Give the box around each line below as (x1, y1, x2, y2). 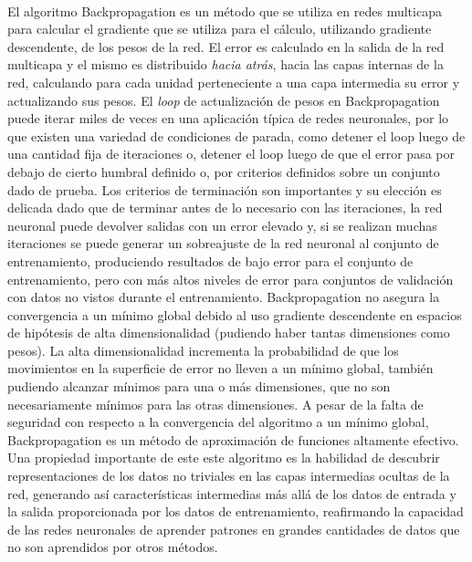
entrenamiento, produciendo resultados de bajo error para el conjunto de (7, 251, 414, 270)
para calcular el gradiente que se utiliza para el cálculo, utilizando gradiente (7, 19, 432, 38)
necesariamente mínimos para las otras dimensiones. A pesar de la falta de (7, 394, 424, 413)
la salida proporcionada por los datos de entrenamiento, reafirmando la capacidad (7, 502, 464, 521)
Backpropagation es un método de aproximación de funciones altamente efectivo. (7, 430, 459, 449)
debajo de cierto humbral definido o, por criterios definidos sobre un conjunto (7, 161, 440, 181)
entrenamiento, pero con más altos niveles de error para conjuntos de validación (7, 269, 454, 288)
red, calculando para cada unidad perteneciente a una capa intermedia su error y (7, 72, 460, 91)
